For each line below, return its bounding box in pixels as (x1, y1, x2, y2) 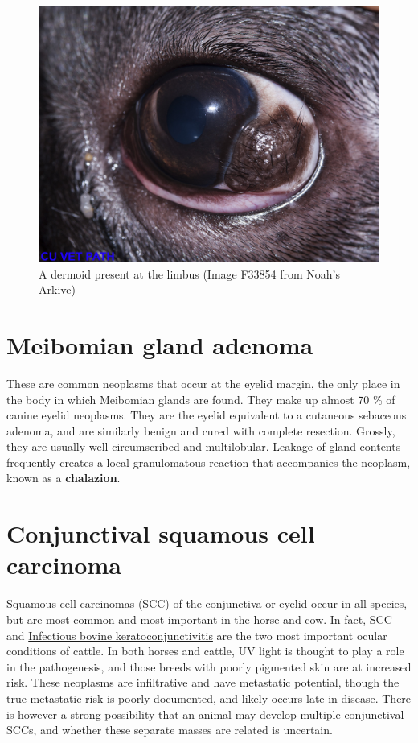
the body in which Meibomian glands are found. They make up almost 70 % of (6, 390, 395, 407)
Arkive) (39, 281, 76, 298)
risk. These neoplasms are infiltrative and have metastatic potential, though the (6, 674, 400, 691)
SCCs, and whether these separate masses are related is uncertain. (6, 721, 333, 738)
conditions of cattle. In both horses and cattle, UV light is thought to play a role (6, 642, 404, 659)
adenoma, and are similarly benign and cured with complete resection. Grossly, (6, 422, 395, 439)
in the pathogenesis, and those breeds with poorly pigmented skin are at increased (6, 658, 412, 675)
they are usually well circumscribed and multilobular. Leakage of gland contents (6, 438, 401, 455)
